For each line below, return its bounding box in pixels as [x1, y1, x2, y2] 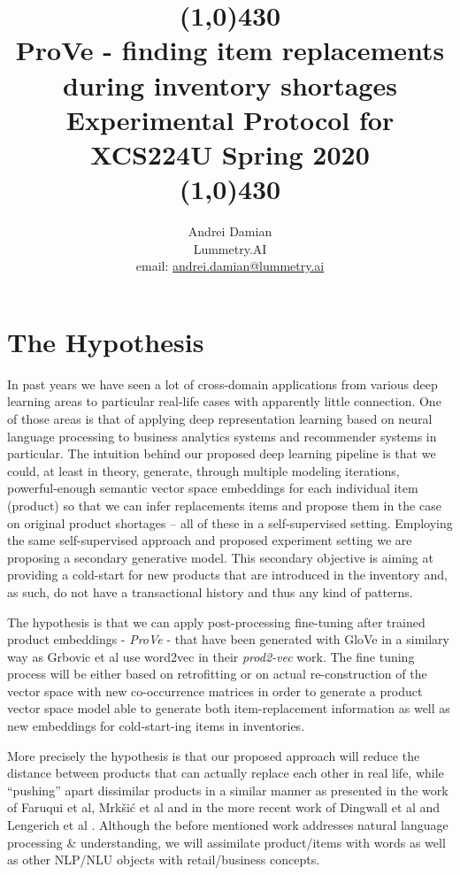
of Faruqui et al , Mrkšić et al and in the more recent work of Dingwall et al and [7, 798, 441, 817]
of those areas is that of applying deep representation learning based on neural [7, 409, 433, 427]
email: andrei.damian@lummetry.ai [135, 257, 325, 275]
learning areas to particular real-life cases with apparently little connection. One [7, 392, 441, 411]
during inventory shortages [63, 66, 397, 103]
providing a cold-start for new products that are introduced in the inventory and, [7, 565, 448, 584]
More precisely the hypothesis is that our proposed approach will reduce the [7, 746, 420, 764]
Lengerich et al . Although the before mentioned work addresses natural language [7, 816, 448, 834]
